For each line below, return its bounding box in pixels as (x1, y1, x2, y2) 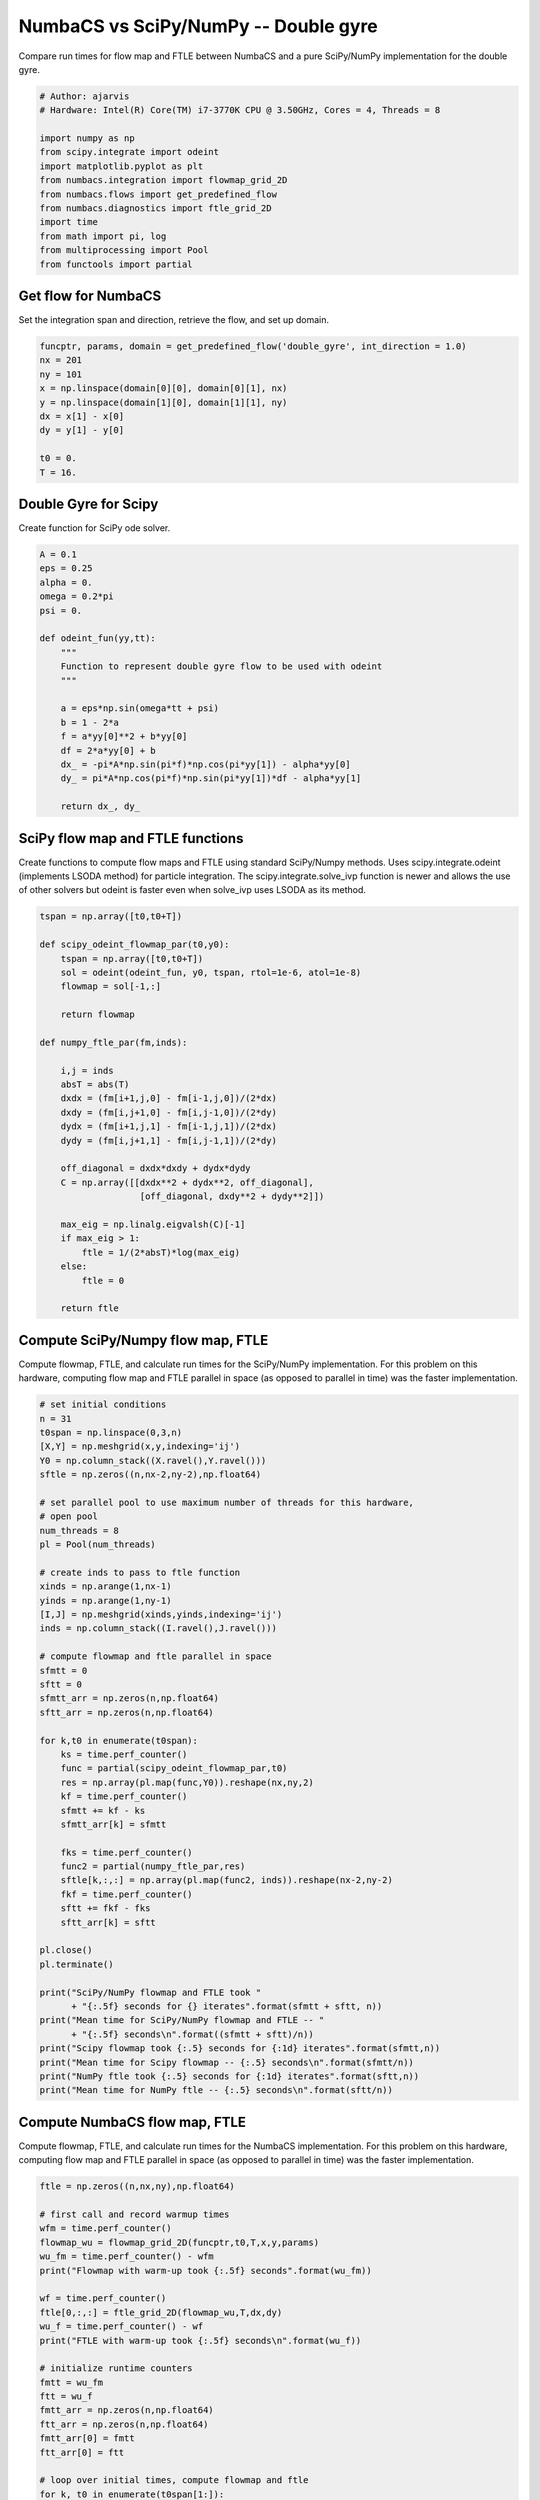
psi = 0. (39, 605, 83, 616)
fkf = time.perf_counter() (60, 1888, 194, 1900)
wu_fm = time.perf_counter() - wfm (39, 2251, 214, 2262)
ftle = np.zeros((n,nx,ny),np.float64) (39, 2181, 235, 2192)
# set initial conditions (39, 1399, 167, 1410)
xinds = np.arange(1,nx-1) (39, 1581, 172, 1592)
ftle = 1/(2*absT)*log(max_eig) (81, 1246, 240, 1258)
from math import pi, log (39, 230, 167, 242)
